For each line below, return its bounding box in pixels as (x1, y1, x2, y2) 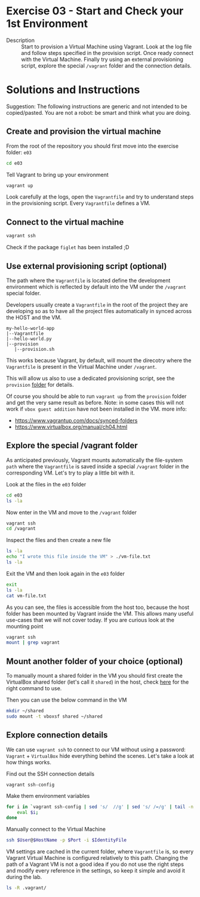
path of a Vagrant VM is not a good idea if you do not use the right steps (6, 861, 184, 868)
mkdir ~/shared (6, 708, 44, 714)
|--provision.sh (14, 346, 55, 352)
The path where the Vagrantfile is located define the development (6, 277, 171, 284)
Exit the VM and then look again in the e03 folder (6, 570, 125, 577)
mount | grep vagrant (6, 639, 60, 646)
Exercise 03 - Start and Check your (6, 4, 184, 18)
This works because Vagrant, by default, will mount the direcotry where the (6, 357, 192, 364)
